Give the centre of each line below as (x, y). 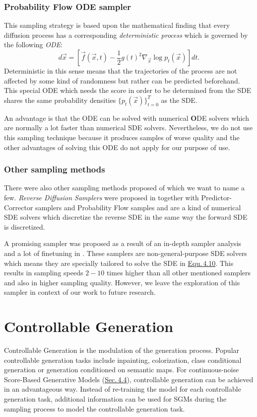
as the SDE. (179, 100)
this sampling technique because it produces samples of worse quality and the (122, 137)
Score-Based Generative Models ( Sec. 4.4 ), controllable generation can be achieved (129, 379)
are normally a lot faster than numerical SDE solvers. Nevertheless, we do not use (128, 127)
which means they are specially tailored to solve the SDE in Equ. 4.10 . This (119, 263)
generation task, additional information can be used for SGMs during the (115, 399)
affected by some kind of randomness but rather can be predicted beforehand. (122, 80)
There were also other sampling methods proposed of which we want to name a (124, 188)
